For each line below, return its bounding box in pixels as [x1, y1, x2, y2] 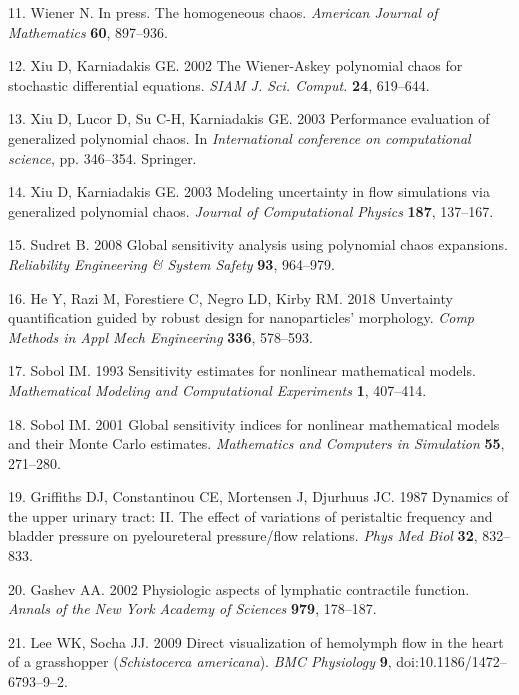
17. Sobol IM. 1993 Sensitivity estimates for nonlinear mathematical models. [8, 360, 476, 381]
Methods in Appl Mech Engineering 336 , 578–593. [8, 326, 313, 347]
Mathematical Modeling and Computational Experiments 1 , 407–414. [8, 379, 427, 400]
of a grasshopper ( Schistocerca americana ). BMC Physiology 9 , [8, 651, 392, 672]
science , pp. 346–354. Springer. [8, 147, 197, 168]
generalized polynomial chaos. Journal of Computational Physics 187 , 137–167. [8, 200, 494, 221]
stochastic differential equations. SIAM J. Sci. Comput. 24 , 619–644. [8, 74, 430, 95]
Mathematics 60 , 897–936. [8, 21, 168, 42]
